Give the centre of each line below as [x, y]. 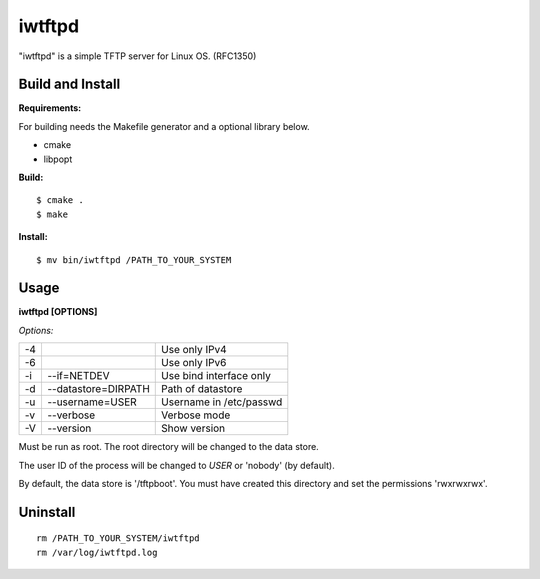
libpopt [58, 159]
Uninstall [47, 511]
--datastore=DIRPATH [98, 389]
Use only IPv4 [194, 350]
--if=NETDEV [78, 376]
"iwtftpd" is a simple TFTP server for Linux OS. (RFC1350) [137, 56]
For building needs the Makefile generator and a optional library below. [164, 126]
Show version [193, 428]
